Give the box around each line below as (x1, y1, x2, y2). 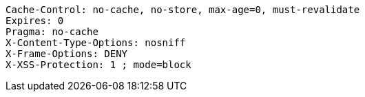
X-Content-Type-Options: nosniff (6, 37, 186, 48)
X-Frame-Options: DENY (6, 48, 128, 59)
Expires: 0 (6, 15, 64, 26)
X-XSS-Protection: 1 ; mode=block (6, 59, 191, 70)
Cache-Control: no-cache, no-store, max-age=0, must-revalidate (6, 4, 360, 15)
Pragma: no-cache (6, 26, 98, 37)
